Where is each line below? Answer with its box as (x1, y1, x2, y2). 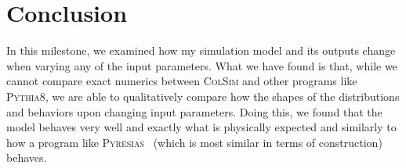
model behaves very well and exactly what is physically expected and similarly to (6, 119, 397, 135)
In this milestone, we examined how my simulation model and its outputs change (6, 42, 396, 59)
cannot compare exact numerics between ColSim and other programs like (6, 73, 357, 89)
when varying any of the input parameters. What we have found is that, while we (6, 57, 397, 73)
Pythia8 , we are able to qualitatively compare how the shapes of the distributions (6, 88, 400, 104)
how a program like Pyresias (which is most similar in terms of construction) (6, 134, 382, 150)
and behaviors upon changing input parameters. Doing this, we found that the (6, 103, 382, 120)
